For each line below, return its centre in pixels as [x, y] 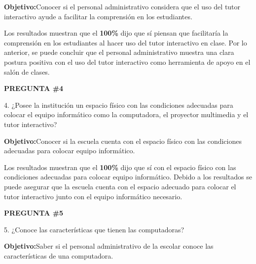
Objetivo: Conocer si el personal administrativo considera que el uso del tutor [122, 6]
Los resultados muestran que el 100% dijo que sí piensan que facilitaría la [116, 33]
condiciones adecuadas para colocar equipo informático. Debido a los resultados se [128, 177]
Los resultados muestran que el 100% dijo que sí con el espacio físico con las [120, 167]
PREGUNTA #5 [34, 213]
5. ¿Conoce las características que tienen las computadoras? [94, 229]
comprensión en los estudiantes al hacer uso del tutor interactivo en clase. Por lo [126, 42]
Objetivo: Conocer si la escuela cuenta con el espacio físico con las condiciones [123, 141]
